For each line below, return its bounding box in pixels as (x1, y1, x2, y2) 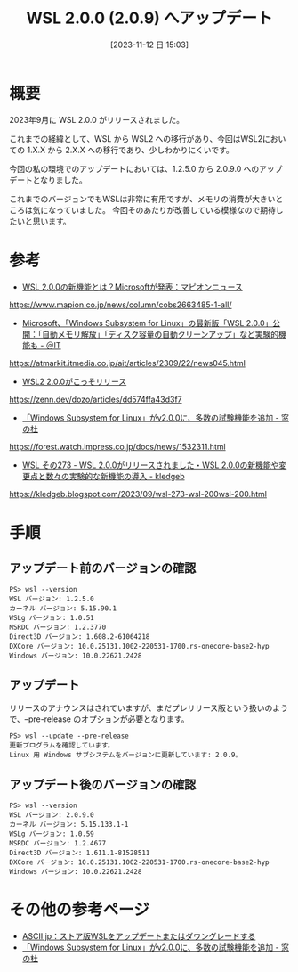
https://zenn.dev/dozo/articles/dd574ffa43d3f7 (9, 394, 182, 404)
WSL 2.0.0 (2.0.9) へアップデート (26, 8, 273, 29)
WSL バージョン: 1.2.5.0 (9, 594, 95, 603)
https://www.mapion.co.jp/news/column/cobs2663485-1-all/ (9, 299, 233, 310)
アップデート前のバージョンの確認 (9, 560, 197, 576)
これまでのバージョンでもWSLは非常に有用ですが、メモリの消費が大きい (9, 193, 276, 204)
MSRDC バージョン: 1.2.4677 (9, 839, 107, 848)
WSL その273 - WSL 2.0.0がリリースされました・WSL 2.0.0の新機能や (21, 460, 279, 470)
